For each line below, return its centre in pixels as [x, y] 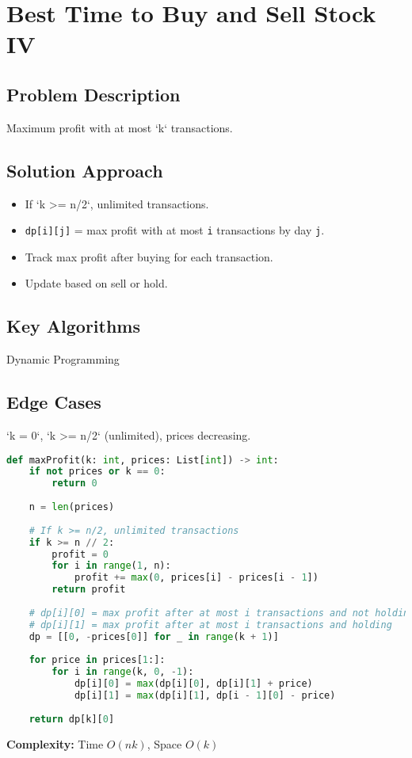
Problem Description [93, 94]
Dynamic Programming [63, 359]
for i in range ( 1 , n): [111, 566]
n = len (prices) [72, 507]
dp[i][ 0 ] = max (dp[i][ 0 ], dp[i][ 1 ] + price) [193, 684]
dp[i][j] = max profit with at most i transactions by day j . [175, 230]
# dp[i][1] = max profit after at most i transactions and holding [210, 625]
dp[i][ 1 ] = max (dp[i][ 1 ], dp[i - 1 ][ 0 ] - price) [205, 696]
